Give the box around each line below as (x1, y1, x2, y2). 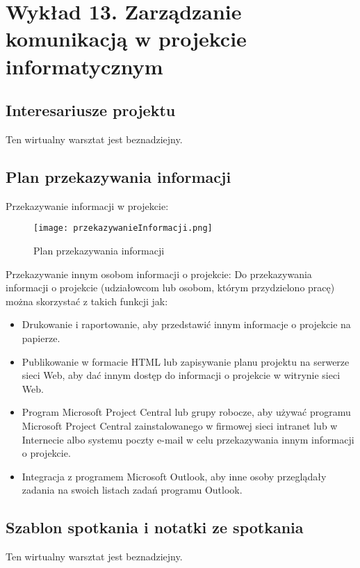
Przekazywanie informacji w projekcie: (6, 198, 169, 213)
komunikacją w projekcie (6, 24, 247, 53)
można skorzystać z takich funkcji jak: (6, 293, 168, 308)
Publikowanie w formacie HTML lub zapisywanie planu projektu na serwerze (22, 354, 350, 368)
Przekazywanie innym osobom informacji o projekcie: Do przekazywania (6, 266, 312, 281)
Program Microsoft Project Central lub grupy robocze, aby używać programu (22, 405, 351, 419)
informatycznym (6, 51, 163, 80)
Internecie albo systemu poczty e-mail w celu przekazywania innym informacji (22, 432, 354, 446)
